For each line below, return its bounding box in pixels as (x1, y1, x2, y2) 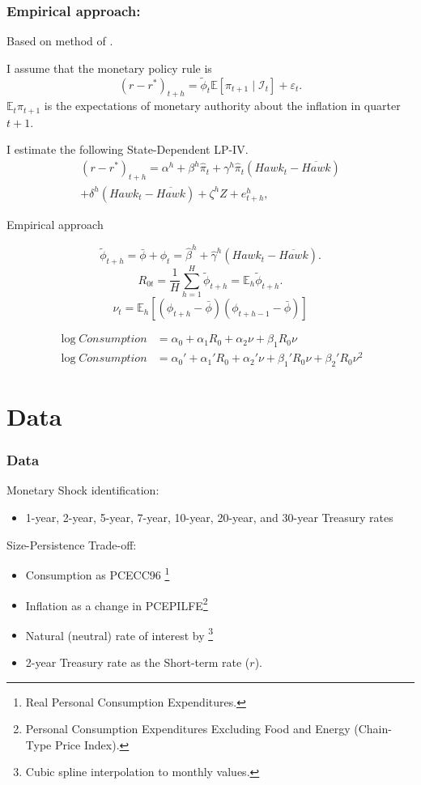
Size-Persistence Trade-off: (6, 536, 137, 553)
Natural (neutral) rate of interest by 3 (25, 624, 214, 643)
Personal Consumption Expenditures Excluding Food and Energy (25, 720, 351, 737)
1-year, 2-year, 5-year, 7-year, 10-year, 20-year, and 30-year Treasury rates (25, 509, 393, 526)
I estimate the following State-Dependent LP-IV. (6, 141, 249, 158)
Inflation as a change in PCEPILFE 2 (25, 594, 208, 613)
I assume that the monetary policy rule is (6, 59, 212, 76)
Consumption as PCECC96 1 (25, 564, 170, 583)
